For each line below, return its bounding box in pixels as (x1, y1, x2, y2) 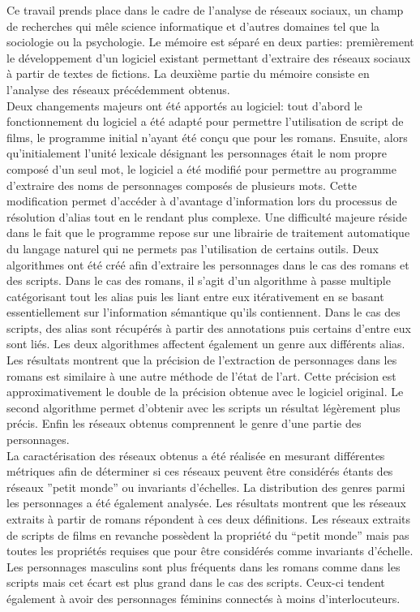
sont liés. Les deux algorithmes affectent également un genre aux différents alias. (6, 335, 405, 352)
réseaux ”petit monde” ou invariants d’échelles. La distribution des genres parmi (6, 478, 405, 495)
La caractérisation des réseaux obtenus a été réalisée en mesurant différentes (6, 446, 385, 463)
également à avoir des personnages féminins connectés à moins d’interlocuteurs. (6, 589, 401, 606)
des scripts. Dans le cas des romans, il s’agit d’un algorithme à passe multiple (6, 272, 391, 289)
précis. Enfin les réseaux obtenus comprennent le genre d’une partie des (6, 415, 362, 432)
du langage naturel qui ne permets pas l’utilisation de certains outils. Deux (6, 239, 379, 256)
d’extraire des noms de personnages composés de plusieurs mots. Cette (6, 176, 358, 193)
